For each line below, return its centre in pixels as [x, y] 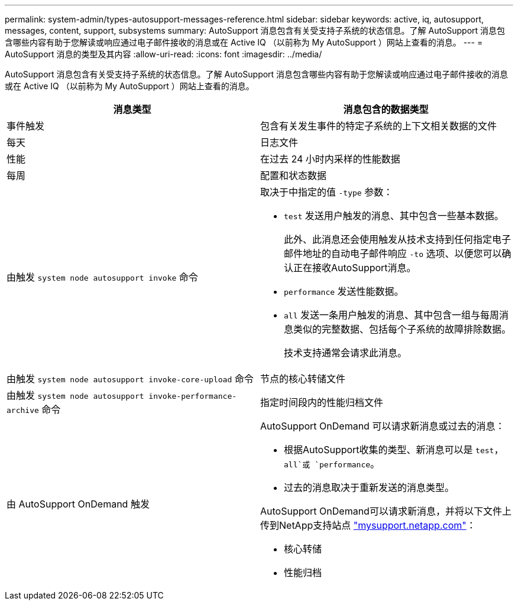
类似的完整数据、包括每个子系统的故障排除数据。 [402, 329]
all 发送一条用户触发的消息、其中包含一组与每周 [391, 315]
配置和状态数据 [294, 175]
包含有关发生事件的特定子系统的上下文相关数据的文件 [379, 126]
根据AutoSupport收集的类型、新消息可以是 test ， [394, 450]
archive [23, 410]
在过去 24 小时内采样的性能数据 [330, 159]
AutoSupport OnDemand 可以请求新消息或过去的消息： [383, 426]
